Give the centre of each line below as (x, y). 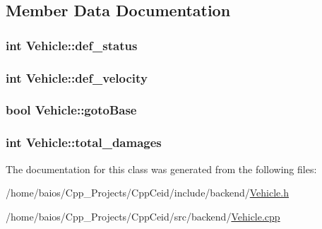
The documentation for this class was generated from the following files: (161, 169)
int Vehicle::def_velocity (77, 77)
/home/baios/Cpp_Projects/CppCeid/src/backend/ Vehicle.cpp (143, 216)
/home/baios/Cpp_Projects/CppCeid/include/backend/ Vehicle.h (147, 193)
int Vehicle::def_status (72, 45)
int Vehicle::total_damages (84, 142)
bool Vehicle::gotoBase (71, 110)
